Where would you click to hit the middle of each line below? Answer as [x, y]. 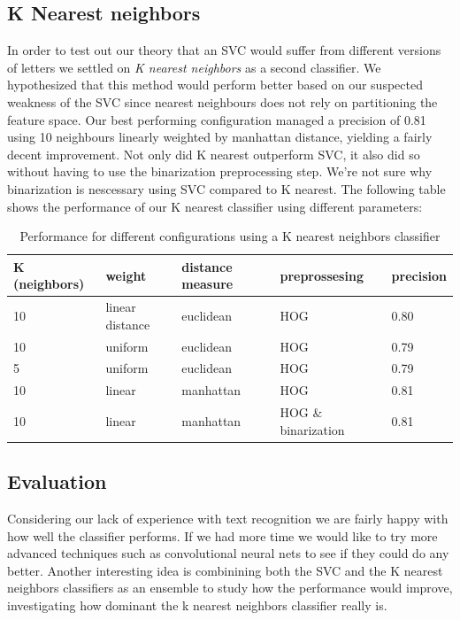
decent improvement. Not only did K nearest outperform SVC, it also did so [214, 154]
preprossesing [322, 275]
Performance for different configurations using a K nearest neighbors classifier [230, 236]
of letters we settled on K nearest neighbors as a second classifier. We [194, 67]
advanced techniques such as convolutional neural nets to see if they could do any [228, 553]
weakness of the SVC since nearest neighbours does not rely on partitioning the [222, 101]
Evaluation [57, 481]
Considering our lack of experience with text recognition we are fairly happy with [228, 519]
